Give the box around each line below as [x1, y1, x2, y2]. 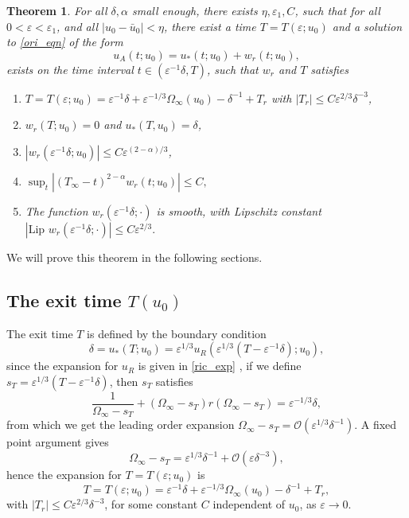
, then [109, 372, 138, 389]
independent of [212, 496, 286, 512]
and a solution [332, 18, 403, 34]
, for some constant [104, 496, 198, 512]
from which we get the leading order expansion [6, 416, 235, 433]
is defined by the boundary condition [87, 325, 267, 341]
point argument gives [6, 434, 109, 450]
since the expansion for [6, 357, 119, 374]
